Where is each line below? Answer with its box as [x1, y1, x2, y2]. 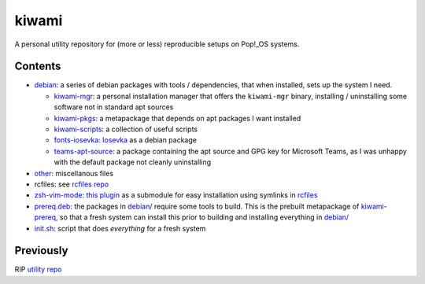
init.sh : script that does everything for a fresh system [34, 223, 206, 233]
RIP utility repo [14, 264, 62, 275]
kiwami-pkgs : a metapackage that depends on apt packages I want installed [54, 113, 301, 123]
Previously [14, 244, 68, 257]
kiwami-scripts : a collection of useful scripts [54, 124, 198, 134]
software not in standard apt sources [54, 102, 174, 112]
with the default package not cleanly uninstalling [54, 157, 212, 167]
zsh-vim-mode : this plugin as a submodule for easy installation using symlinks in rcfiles [34, 190, 318, 200]
